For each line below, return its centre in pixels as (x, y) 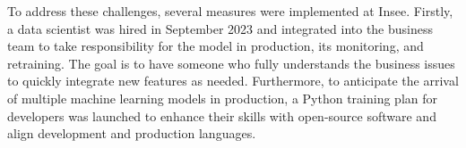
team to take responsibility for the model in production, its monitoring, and (216, 46)
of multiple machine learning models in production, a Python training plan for (223, 98)
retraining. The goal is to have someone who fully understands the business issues (231, 63)
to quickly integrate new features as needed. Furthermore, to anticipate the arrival (233, 81)
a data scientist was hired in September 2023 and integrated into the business (220, 28)
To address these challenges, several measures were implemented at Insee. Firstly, (230, 11)
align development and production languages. (132, 133)
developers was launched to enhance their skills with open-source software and (222, 115)
